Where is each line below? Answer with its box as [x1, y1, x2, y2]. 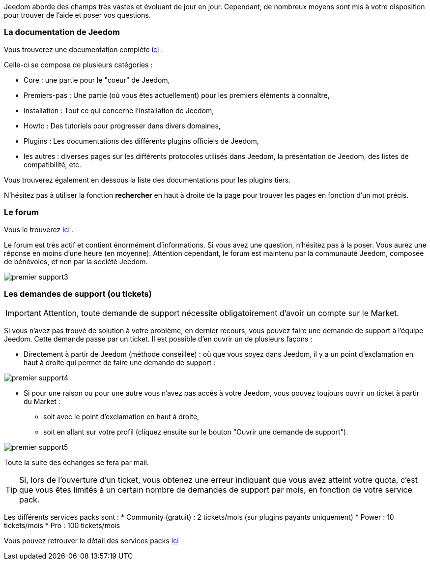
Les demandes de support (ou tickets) [4, 288, 152, 299]
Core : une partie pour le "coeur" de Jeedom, [24, 75, 170, 84]
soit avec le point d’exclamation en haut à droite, [43, 412, 200, 421]
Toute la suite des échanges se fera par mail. [4, 458, 149, 467]
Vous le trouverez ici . [4, 225, 74, 234]
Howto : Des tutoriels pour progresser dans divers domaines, [24, 121, 221, 130]
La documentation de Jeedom [4, 27, 120, 37]
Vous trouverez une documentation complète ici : [4, 45, 163, 54]
